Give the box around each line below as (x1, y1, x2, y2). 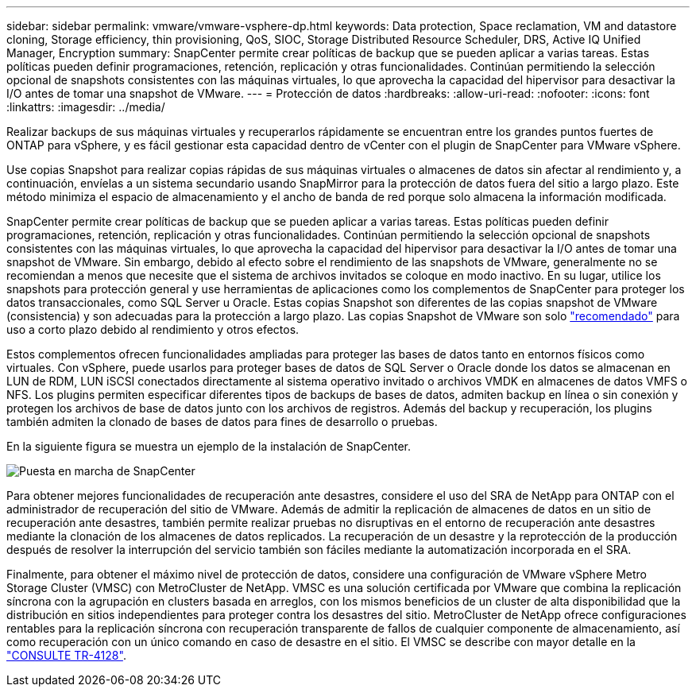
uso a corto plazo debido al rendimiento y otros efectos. (6, 323, 300, 336)
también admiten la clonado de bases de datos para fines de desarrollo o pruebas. (6, 415, 438, 428)
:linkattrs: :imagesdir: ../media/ (6, 100, 165, 114)
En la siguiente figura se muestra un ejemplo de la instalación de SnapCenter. (6, 439, 412, 453)
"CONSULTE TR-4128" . (6, 648, 126, 662)
